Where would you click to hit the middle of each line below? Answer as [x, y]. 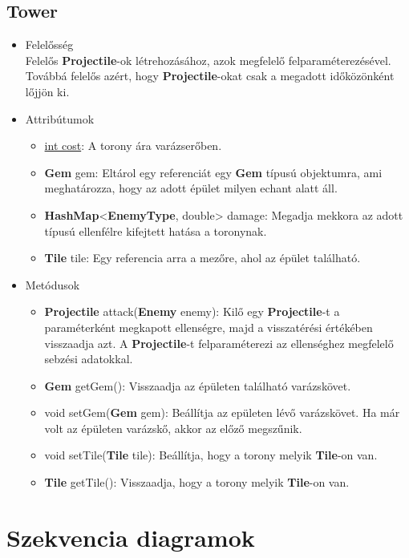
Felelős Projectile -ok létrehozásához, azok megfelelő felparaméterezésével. [208, 60]
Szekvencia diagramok [131, 537]
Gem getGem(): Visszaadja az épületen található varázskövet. [198, 385]
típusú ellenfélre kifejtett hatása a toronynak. [156, 230]
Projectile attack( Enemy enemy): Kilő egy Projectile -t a [192, 311]
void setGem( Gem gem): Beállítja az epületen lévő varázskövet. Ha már [222, 412]
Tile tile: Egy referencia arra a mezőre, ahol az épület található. [202, 258]
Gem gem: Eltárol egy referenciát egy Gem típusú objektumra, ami [213, 172]
